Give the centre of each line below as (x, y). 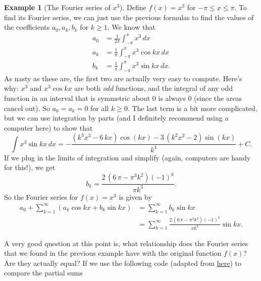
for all (100, 108)
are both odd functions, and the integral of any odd (154, 88)
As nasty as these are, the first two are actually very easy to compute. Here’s (123, 78)
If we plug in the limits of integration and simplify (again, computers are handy (127, 157)
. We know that (131, 27)
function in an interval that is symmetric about (77, 98)
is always (172, 98)
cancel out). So (27, 108)
